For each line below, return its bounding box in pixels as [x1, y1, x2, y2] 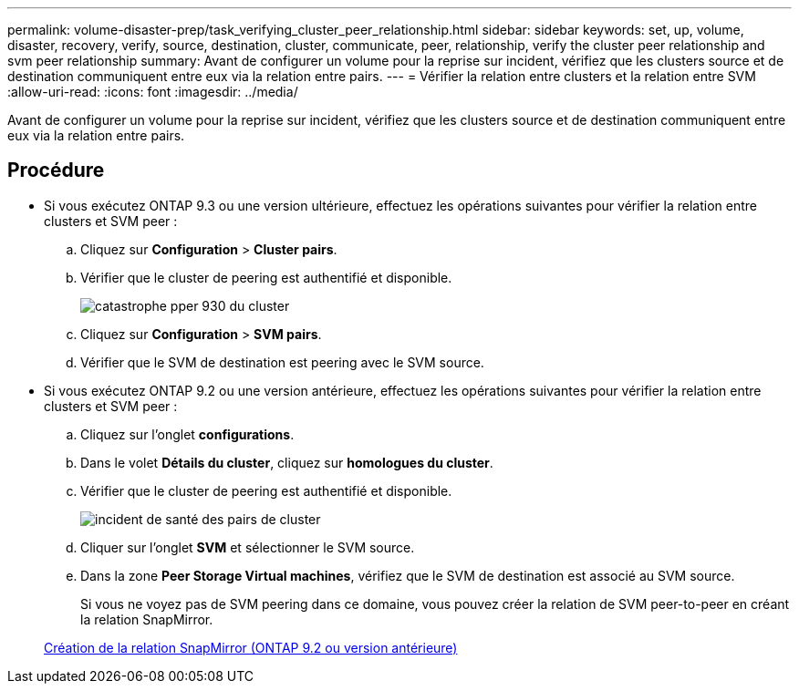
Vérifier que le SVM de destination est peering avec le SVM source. [80, 354, 484, 370]
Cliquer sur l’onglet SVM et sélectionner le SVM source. [80, 539, 415, 555]
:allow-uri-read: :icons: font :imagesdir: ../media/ [7, 84, 298, 99]
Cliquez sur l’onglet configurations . [80, 426, 295, 442]
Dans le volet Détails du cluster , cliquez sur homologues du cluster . [80, 454, 493, 470]
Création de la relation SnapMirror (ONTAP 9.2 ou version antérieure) [44, 639, 458, 655]
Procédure [7, 159, 105, 182]
